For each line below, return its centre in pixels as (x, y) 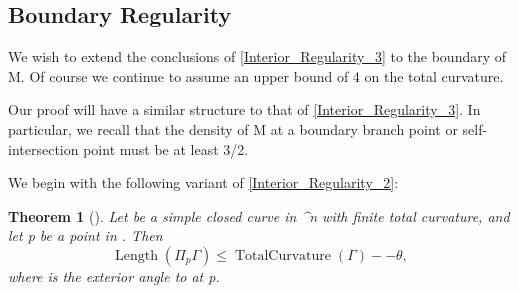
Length (137, 255)
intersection (43, 148)
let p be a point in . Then (85, 235)
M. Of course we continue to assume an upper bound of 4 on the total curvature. (256, 75)
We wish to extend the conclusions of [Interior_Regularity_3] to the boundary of (257, 56)
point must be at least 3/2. (166, 148)
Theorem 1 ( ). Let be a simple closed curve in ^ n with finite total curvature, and (259, 215)
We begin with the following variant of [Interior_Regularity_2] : (203, 182)
